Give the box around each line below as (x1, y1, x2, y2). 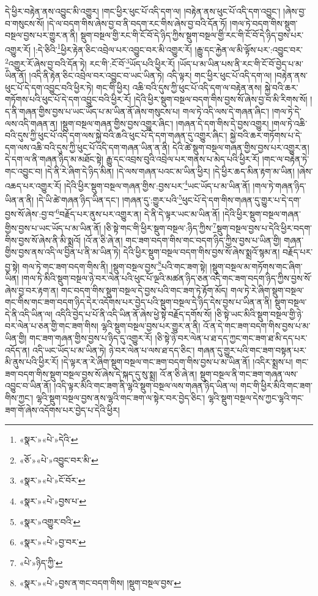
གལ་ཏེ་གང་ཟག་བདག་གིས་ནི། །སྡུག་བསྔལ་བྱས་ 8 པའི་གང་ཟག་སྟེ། (22, 258, 207, 272)
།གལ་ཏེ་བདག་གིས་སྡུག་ (229, 16, 298, 29)
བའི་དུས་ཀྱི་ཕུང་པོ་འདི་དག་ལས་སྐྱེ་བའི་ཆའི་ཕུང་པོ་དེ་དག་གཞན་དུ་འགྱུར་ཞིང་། (5, 129, 227, 142)
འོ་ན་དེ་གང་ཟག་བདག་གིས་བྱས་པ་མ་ (203, 319, 311, 332)
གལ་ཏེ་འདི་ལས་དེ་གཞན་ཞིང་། (182, 105, 270, 118)
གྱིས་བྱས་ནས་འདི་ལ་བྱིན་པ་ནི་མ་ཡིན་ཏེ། (5, 245, 120, 258)
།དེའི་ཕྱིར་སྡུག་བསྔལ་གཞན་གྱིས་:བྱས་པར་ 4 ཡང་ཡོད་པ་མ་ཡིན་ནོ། (64, 177, 250, 192)
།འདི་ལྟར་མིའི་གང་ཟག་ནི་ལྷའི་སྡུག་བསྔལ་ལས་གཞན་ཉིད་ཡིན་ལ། (54, 379, 238, 392)
